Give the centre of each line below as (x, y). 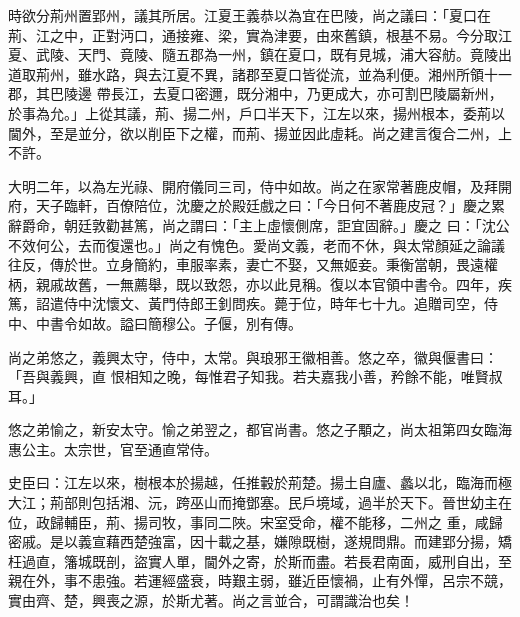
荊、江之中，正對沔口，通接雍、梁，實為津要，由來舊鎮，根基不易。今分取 (253, 34)
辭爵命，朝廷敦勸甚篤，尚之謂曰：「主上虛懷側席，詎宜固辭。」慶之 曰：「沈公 (259, 224)
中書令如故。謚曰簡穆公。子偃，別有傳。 (168, 322)
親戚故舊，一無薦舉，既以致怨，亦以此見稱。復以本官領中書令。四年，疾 (273, 283)
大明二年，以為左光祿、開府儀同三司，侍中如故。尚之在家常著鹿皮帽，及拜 (253, 185)
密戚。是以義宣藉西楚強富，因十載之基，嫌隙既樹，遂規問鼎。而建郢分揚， (253, 541)
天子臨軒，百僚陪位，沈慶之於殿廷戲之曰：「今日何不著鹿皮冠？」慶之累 (270, 205)
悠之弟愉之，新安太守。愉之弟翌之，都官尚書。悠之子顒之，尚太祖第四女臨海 (260, 429)
